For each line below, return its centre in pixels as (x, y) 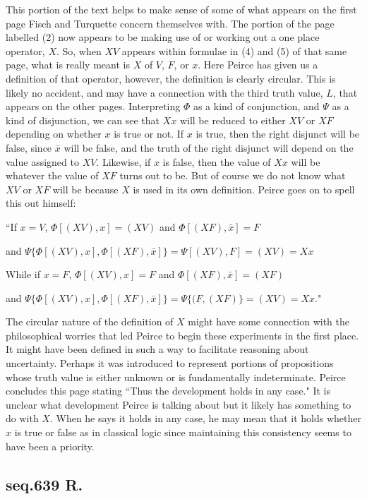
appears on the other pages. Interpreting (93, 106)
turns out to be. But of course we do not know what (233, 175)
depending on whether (54, 134)
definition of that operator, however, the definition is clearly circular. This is (171, 78)
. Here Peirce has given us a (258, 65)
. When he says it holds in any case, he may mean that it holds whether (205, 418)
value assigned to (42, 161)
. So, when (79, 50)
